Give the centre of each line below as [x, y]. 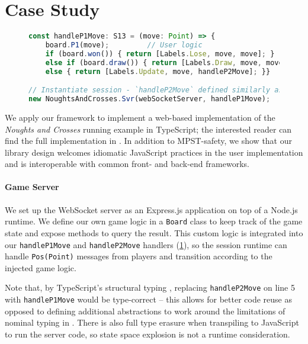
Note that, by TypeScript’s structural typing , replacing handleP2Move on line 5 [150, 287]
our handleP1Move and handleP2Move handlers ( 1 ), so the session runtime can [146, 244]
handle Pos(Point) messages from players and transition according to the [139, 256]
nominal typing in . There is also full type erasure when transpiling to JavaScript [152, 322]
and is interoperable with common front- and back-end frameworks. [127, 164]
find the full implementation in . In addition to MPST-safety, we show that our [148, 141]
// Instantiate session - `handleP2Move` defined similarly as [156, 90]
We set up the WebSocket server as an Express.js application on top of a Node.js [151, 209]
